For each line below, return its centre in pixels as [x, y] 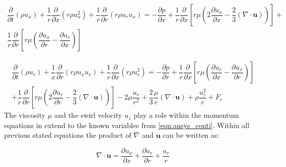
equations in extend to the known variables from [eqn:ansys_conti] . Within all [127, 125]
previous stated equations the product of [68, 135]
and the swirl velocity [88, 115]
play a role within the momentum [186, 115]
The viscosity [25, 115]
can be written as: [191, 135]
